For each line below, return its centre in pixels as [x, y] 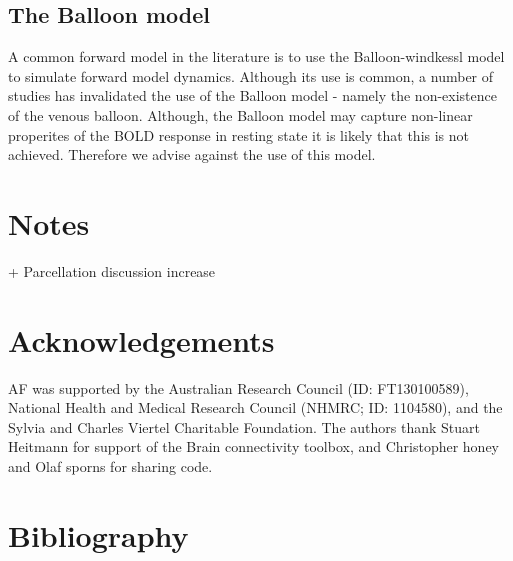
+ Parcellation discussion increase [112, 270]
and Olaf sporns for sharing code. [110, 465]
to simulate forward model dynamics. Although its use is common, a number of [251, 75]
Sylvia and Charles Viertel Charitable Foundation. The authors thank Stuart [244, 426]
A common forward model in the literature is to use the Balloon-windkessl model [256, 56]
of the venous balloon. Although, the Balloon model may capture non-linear [240, 114]
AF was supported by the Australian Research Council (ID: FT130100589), [238, 387]
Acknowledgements [141, 339]
